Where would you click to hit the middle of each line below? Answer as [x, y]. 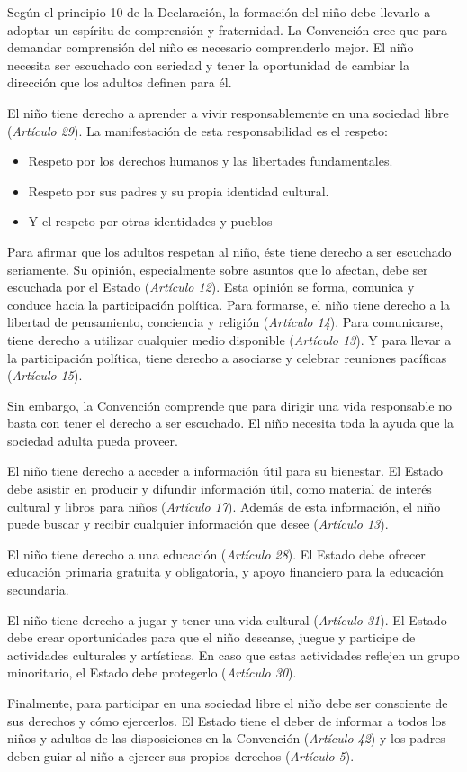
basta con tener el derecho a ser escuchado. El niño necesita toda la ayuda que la [231, 423]
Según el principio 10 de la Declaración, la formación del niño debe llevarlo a [219, 12]
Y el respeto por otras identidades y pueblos [150, 221]
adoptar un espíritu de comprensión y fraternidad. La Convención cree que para [228, 29]
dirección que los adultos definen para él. [120, 82]
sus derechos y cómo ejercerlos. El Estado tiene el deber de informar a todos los [227, 720]
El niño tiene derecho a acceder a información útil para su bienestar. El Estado [225, 471]
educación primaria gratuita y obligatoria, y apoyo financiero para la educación [225, 572]
